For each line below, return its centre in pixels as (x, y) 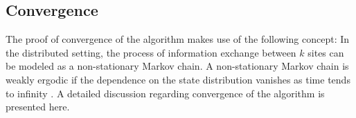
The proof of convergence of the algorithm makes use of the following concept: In (178, 39)
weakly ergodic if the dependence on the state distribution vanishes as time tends (178, 79)
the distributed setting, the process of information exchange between (151, 52)
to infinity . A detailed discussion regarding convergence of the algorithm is (165, 93)
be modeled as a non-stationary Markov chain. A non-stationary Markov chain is (177, 66)
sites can (326, 52)
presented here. (38, 107)
